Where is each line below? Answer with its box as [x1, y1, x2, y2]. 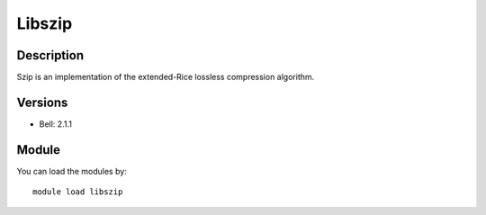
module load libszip [32, 187, 123, 197]
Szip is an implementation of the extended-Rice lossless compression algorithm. [16, 72, 315, 83]
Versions [16, 94, 68, 110]
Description [16, 48, 85, 63]
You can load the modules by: [16, 166, 128, 176]
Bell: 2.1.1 [39, 118, 72, 130]
